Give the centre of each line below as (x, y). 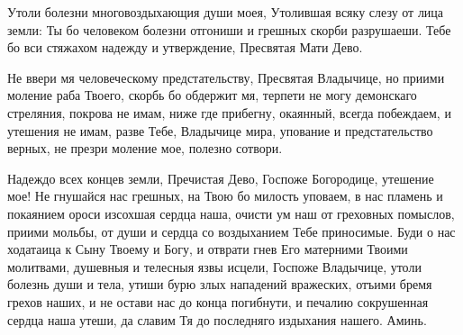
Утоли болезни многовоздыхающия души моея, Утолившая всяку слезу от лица (226, 12)
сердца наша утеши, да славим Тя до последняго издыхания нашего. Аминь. (217, 319)
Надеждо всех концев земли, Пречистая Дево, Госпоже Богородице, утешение (221, 178)
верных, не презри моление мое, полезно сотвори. (145, 148)
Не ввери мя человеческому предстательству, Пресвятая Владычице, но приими (226, 77)
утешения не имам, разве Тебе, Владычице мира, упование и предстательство (220, 130)
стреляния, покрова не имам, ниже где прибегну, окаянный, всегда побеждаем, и (229, 112)
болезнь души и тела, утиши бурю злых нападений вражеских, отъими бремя (220, 284)
